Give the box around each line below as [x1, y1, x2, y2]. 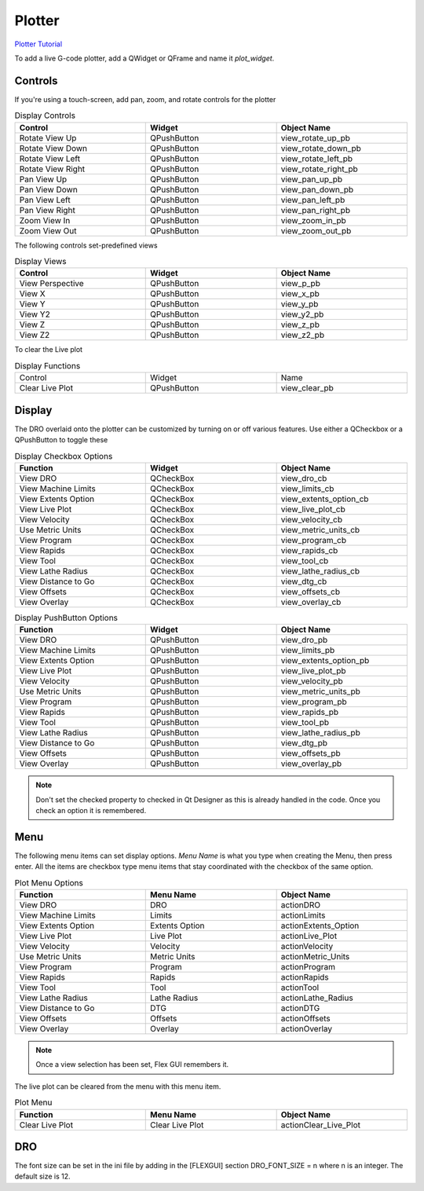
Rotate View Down [19, 142, 88, 153]
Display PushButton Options [14, 613, 118, 623]
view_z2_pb [280, 330, 325, 341]
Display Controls [14, 110, 76, 121]
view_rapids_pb [280, 707, 339, 718]
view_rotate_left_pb [280, 153, 353, 164]
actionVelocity [280, 941, 334, 952]
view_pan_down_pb [280, 184, 353, 195]
